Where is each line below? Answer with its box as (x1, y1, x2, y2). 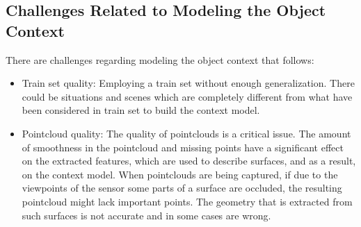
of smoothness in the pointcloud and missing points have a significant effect (22, 140, 344, 154)
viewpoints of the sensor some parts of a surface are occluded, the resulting (22, 180, 342, 195)
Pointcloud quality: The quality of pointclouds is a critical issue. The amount (22, 126, 351, 140)
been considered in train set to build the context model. (22, 103, 260, 117)
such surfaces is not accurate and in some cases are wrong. (22, 208, 271, 222)
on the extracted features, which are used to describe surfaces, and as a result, (22, 153, 356, 168)
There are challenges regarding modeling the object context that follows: (6, 52, 314, 67)
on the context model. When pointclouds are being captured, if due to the (22, 167, 338, 181)
